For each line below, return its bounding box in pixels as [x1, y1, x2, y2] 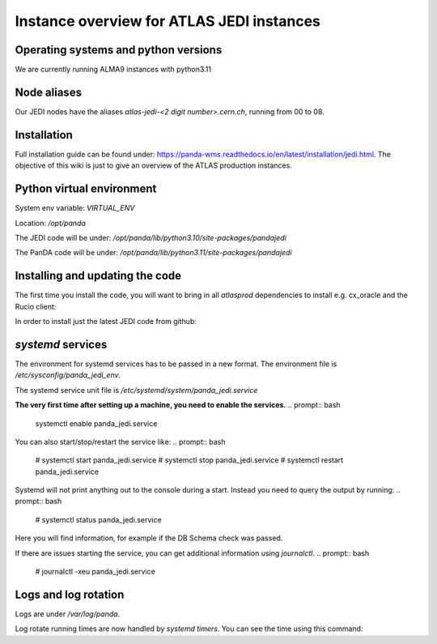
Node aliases [15, 85, 83, 99]
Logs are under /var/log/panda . [15, 608, 121, 619]
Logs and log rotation [15, 587, 125, 601]
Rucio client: [15, 301, 57, 311]
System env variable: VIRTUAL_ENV [15, 203, 135, 213]
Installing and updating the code [15, 269, 182, 283]
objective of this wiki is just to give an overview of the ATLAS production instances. [15, 160, 293, 170]
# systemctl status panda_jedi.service [35, 514, 162, 524]
